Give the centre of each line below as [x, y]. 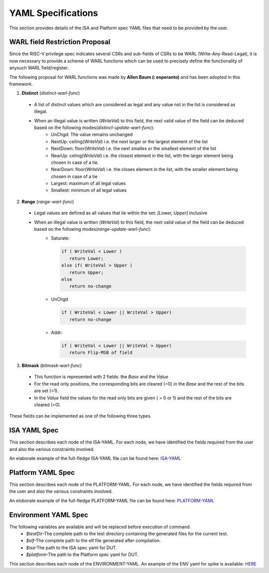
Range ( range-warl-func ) [48, 201]
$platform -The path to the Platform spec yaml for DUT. [82, 555]
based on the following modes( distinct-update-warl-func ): [94, 128]
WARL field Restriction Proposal [60, 42]
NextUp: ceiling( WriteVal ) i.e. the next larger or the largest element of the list [130, 142]
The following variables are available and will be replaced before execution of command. [100, 527]
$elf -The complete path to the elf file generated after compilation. [93, 541]
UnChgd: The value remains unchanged [92, 135]
